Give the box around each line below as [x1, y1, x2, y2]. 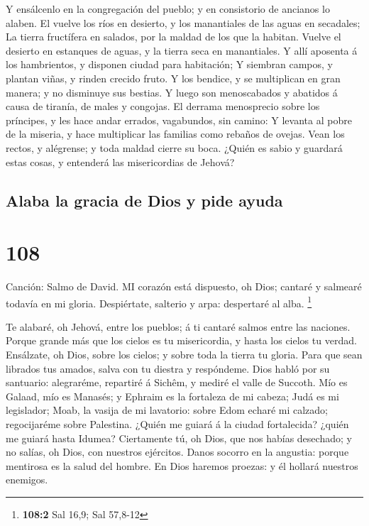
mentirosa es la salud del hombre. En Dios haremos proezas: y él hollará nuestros [6, 458, 358, 473]
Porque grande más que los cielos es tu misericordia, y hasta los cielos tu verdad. [6, 333, 357, 348]
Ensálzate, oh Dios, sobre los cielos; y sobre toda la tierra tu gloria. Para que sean [6, 347, 363, 362]
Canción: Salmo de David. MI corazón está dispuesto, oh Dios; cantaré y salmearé [6, 279, 362, 294]
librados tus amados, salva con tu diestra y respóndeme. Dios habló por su [6, 361, 330, 376]
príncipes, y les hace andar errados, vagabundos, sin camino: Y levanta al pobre [6, 112, 352, 127]
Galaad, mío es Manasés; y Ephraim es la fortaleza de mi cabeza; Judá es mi [6, 388, 339, 403]
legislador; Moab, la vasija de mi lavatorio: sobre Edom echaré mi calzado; [6, 402, 329, 417]
